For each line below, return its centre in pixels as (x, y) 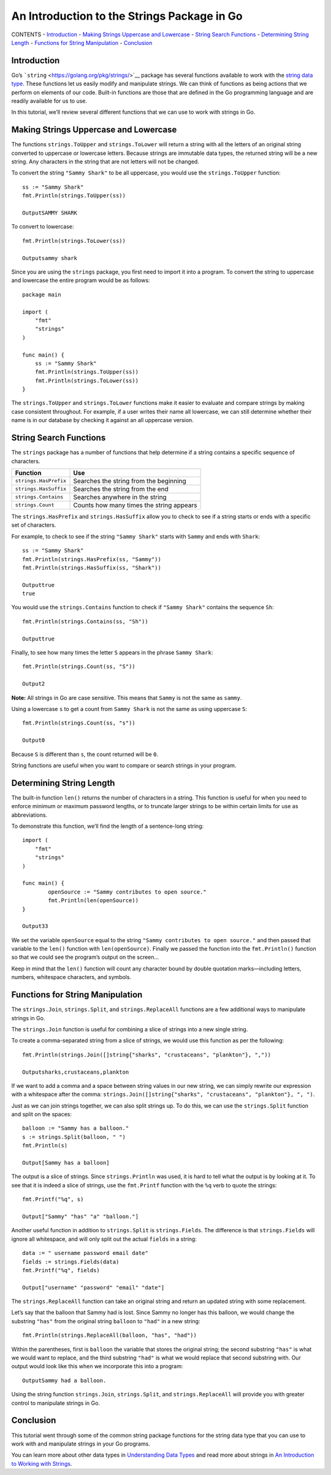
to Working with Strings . (42, 1463)
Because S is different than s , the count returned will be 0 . (85, 754)
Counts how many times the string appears (135, 505)
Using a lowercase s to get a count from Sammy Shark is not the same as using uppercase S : (129, 709)
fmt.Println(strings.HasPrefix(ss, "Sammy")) (92, 559)
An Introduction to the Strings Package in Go (127, 16)
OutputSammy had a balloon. (64, 1380)
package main (42, 294)
